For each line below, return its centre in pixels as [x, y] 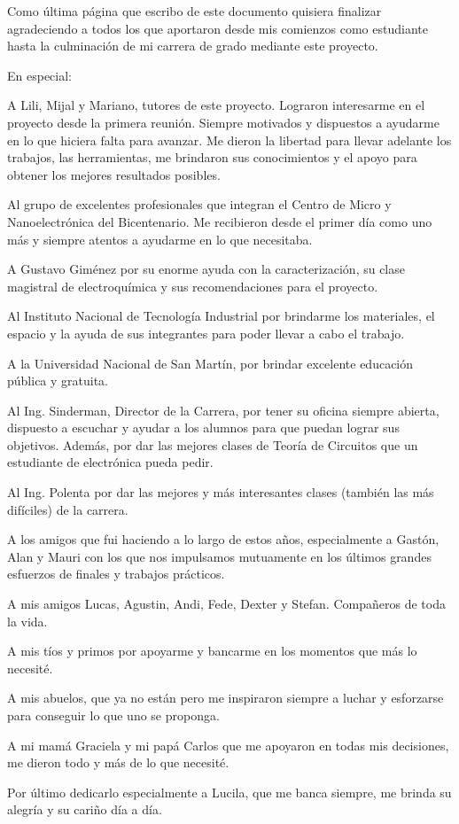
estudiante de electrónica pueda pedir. [110, 462]
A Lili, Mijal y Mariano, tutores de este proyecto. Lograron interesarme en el [216, 105]
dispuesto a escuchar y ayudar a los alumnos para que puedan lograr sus [203, 428]
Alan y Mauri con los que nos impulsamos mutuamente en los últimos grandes [219, 556]
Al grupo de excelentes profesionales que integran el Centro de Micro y [199, 204]
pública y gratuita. [58, 381]
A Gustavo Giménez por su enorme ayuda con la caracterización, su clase [206, 269]
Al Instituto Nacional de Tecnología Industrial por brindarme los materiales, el [221, 316]
